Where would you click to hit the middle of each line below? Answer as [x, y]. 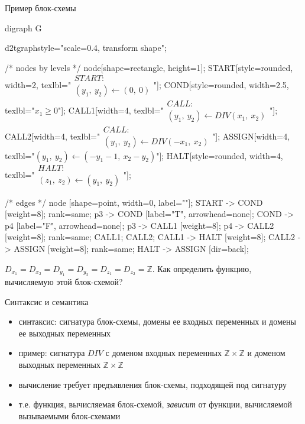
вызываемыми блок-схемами [69, 415]
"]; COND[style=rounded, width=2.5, [221, 85]
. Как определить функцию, [202, 268]
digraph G [23, 27]
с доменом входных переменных [163, 353]
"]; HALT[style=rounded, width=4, [220, 155]
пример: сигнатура [52, 353]
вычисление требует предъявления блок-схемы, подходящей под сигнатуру [152, 384]
